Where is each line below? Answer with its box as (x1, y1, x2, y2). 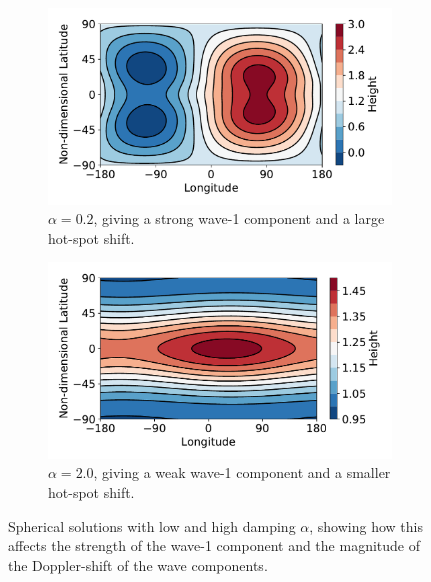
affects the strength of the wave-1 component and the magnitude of (8, 535, 420, 556)
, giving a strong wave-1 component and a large (93, 208, 385, 229)
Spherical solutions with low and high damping (8, 515, 296, 536)
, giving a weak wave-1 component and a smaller (93, 462, 391, 483)
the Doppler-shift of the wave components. (8, 554, 268, 575)
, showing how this (309, 515, 423, 536)
